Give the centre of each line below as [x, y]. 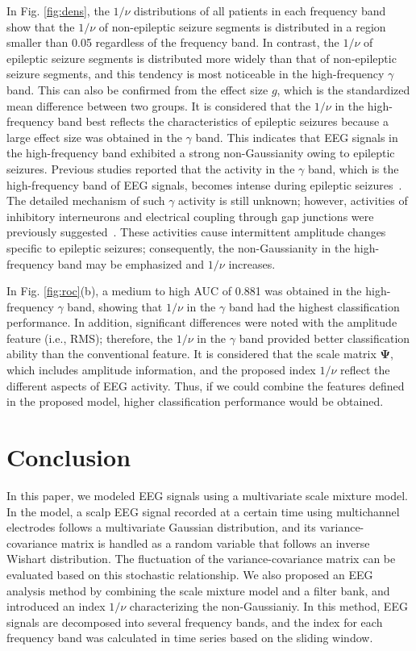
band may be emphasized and [131, 263]
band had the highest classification [314, 306]
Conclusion [69, 457]
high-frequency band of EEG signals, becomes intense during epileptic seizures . [204, 184]
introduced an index [56, 606]
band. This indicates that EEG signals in [297, 137]
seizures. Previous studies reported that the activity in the [151, 168]
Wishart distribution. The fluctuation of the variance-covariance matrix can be [201, 559]
